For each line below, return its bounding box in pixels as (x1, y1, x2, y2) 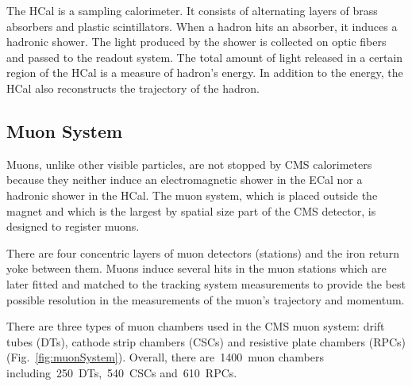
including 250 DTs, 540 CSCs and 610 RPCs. (6, 364, 237, 380)
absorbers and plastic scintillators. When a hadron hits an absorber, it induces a (6, 17, 398, 34)
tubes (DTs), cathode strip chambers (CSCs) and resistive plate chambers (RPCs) (6, 333, 406, 350)
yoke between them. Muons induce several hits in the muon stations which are (6, 260, 387, 277)
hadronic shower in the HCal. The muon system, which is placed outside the (6, 186, 378, 203)
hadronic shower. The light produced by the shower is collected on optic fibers (6, 33, 387, 50)
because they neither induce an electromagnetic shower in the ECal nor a (6, 171, 363, 188)
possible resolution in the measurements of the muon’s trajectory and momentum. (6, 291, 405, 308)
